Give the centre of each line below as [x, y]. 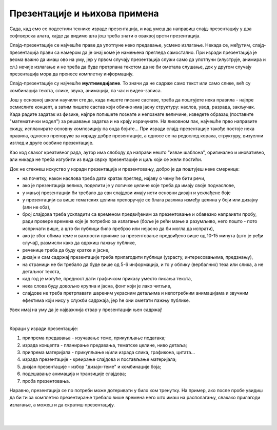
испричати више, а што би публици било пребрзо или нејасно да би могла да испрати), [118, 229]
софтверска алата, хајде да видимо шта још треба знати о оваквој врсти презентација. [105, 35]
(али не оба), [36, 207]
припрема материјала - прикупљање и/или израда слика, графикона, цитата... [109, 352]
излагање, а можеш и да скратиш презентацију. [62, 404]
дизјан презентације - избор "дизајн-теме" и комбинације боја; [92, 366]
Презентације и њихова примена [84, 13]
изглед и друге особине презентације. [52, 143]
